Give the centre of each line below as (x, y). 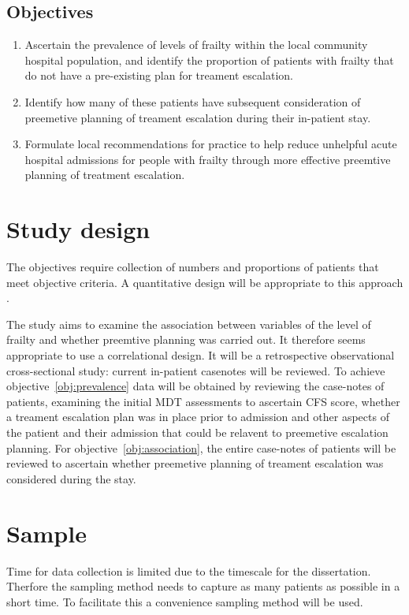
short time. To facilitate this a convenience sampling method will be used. (185, 601)
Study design (78, 229)
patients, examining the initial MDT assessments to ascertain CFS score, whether (203, 401)
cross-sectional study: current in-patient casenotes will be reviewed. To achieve (196, 370)
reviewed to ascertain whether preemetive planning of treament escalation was (195, 463)
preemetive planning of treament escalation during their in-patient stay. (198, 117)
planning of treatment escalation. (105, 175)
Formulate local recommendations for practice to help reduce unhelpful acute (211, 144)
